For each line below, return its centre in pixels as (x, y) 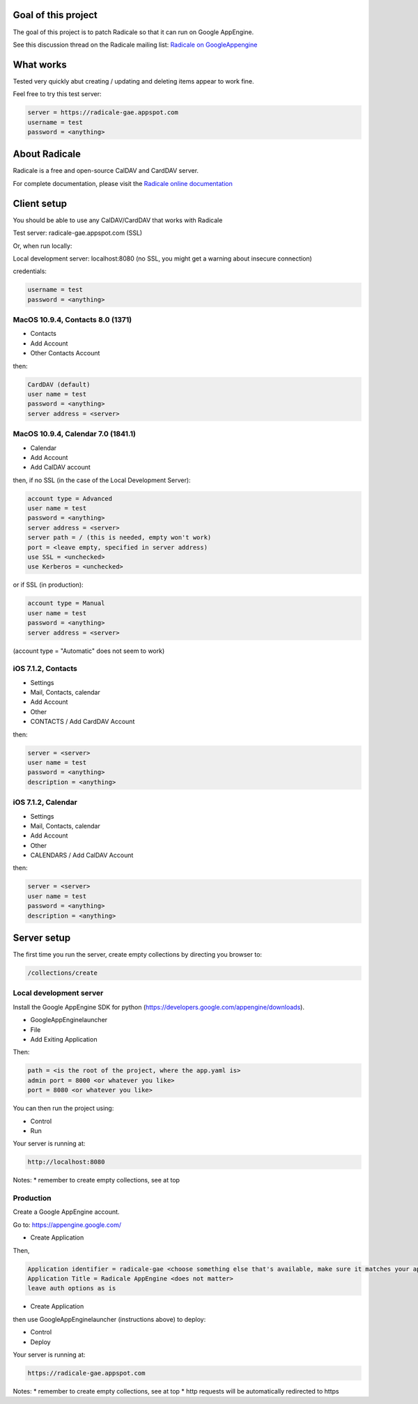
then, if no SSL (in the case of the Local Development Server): (102, 480)
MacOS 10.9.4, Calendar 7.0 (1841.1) (74, 434)
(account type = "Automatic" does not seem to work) (89, 651)
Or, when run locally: (42, 246)
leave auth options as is (72, 1288)
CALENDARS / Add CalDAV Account (82, 855)
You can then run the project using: (63, 1109)
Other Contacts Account (65, 353)
